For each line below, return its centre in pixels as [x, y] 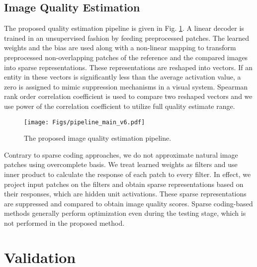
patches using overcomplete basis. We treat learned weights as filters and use [121, 164]
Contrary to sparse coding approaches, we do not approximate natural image [121, 154]
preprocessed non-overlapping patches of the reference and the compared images [126, 57]
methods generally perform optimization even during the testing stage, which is [125, 213]
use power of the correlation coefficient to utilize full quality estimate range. [120, 106]
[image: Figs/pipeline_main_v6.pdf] [85, 122]
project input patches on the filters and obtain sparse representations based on [124, 184]
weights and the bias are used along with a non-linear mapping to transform [120, 47]
